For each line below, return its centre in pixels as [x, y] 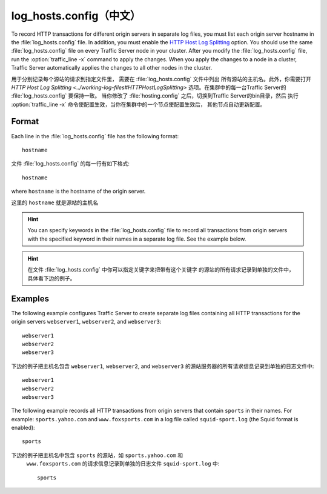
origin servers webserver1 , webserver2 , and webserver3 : [86, 322]
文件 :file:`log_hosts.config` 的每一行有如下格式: [71, 164]
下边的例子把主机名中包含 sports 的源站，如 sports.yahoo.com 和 [97, 455]
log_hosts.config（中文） [76, 16]
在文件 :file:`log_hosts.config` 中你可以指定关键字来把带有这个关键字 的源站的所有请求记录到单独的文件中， [161, 270]
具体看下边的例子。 [51, 278]
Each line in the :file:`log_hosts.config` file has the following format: [95, 136]
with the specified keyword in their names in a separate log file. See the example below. [137, 239]
